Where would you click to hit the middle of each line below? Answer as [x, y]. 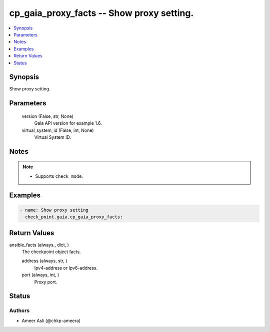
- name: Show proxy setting [54, 210]
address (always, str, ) [44, 261]
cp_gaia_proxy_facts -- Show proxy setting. [101, 13]
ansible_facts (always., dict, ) [39, 245]
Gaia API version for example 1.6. [68, 123]
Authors [19, 311]
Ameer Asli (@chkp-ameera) [51, 321]
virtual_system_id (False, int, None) [58, 130]
